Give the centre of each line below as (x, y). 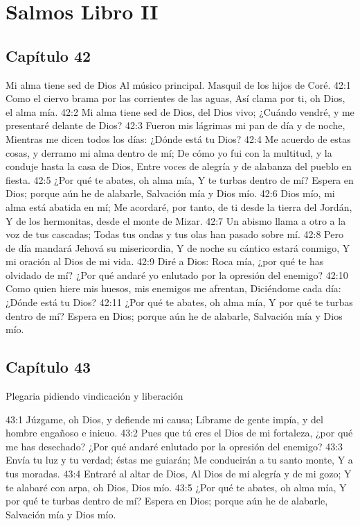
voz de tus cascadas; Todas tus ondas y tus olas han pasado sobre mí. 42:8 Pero (174, 234)
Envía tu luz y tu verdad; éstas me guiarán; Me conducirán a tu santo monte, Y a (179, 460)
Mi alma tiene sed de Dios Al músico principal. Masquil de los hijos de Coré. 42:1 (178, 84)
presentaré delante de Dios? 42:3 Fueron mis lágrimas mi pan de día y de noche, (175, 125)
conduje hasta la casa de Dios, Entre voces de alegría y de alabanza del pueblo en (179, 166)
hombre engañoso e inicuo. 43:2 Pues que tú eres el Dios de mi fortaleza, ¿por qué (179, 433)
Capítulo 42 (48, 55)
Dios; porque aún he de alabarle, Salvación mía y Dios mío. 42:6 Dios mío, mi (170, 193)
